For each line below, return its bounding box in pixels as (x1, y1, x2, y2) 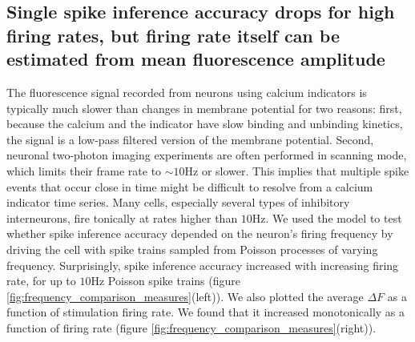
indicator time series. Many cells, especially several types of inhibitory (6, 194, 350, 211)
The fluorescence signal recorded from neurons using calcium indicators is (6, 83, 367, 100)
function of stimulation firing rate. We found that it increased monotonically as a (6, 304, 405, 320)
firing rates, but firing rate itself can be (6, 22, 340, 47)
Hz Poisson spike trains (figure (91, 272, 240, 289)
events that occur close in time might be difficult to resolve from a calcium (6, 178, 373, 195)
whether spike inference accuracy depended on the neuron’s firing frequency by (6, 225, 393, 242)
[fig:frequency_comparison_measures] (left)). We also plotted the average (6, 288, 364, 304)
